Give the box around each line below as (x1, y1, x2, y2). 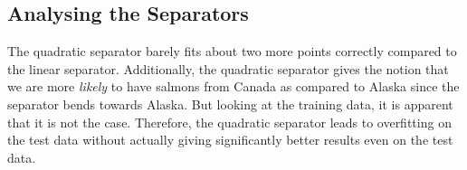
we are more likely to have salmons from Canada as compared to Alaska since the (7, 77, 460, 96)
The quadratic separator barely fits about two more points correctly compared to (7, 42, 457, 61)
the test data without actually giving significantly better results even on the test (7, 130, 453, 149)
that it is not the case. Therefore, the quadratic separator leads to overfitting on (7, 112, 452, 131)
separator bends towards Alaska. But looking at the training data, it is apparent (7, 94, 453, 113)
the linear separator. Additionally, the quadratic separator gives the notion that (7, 59, 449, 78)
